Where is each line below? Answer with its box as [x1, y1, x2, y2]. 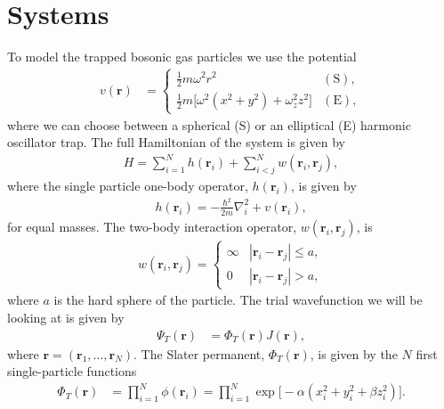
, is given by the [310, 344, 398, 363]
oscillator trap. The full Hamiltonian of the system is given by [7, 133, 345, 151]
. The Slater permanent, [133, 344, 265, 363]
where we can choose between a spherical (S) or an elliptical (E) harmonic [7, 115, 411, 134]
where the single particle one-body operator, [7, 176, 248, 195]
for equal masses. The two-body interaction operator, [7, 217, 297, 235]
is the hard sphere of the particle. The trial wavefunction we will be [53, 290, 423, 309]
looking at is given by [7, 307, 125, 326]
